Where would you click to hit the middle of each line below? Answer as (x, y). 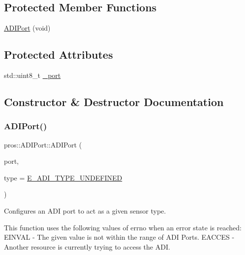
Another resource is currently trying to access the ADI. (87, 246)
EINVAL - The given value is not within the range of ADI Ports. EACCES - (119, 237)
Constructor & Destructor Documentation (114, 101)
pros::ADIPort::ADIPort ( (43, 144)
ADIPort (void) (27, 28)
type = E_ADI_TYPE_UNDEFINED (63, 177)
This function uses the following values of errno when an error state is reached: (123, 227)
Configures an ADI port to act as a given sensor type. (85, 210)
